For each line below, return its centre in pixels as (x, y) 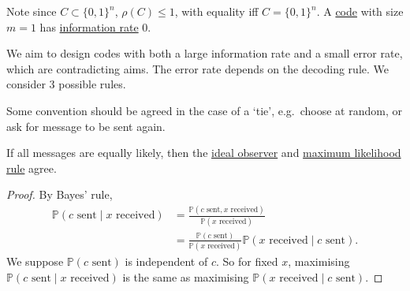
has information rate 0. (95, 26)
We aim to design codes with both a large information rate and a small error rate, (205, 53)
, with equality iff (216, 11)
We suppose (35, 261)
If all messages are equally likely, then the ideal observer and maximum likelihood (204, 153)
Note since (32, 11)
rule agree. (32, 168)
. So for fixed (247, 261)
